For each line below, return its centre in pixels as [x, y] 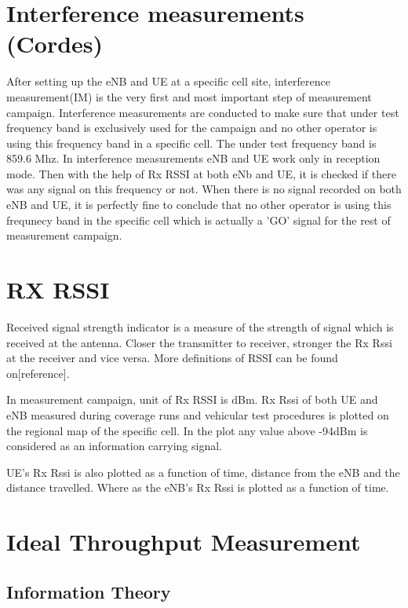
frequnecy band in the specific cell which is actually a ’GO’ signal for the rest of [199, 220]
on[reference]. [38, 373]
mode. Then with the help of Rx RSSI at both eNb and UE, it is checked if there [201, 173]
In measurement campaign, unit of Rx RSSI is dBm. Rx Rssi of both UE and [192, 399]
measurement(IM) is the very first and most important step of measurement [189, 96]
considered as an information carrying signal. [114, 446]
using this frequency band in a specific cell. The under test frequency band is [191, 143]
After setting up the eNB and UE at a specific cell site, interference [168, 81]
